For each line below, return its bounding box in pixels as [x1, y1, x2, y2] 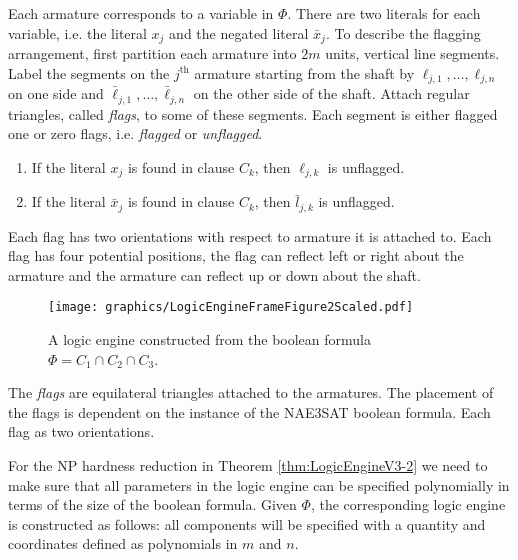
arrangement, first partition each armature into [8, 43, 297, 64]
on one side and [8, 83, 104, 104]
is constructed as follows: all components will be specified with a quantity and [8, 513, 486, 534]
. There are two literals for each [287, 3, 481, 23]
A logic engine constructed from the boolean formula [48, 329, 371, 350]
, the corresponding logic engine [310, 494, 506, 515]
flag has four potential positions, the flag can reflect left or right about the [8, 245, 464, 266]
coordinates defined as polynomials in [8, 533, 238, 554]
